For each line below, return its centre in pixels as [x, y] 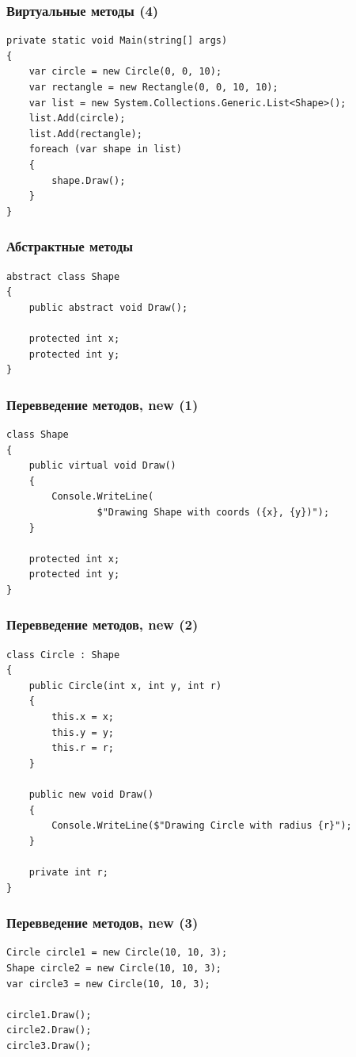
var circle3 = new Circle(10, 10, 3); [108, 984]
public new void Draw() [91, 795]
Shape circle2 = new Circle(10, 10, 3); [114, 968]
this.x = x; [83, 717]
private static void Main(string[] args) [117, 41]
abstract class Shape [63, 276]
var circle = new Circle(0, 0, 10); [125, 72]
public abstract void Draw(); [108, 307]
